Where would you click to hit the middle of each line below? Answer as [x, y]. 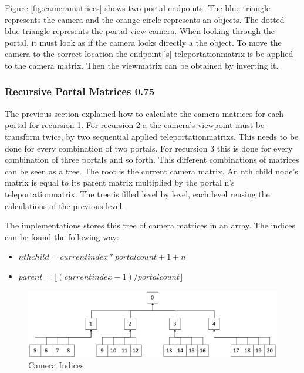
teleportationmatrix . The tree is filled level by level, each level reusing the [137, 194]
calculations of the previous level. [65, 205]
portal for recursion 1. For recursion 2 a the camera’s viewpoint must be [135, 125]
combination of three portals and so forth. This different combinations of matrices [152, 159]
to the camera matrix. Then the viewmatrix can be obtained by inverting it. [142, 65]
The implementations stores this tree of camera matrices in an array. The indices [150, 225]
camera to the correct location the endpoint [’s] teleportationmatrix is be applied [149, 54]
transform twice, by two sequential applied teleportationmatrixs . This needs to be [152, 136]
